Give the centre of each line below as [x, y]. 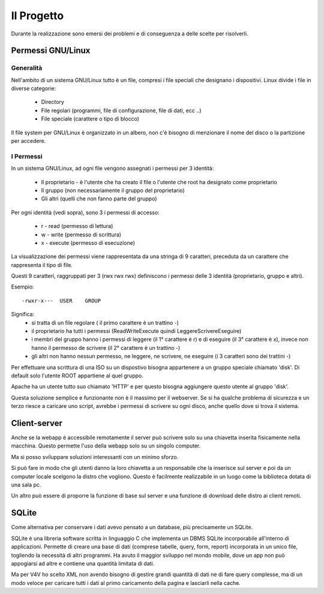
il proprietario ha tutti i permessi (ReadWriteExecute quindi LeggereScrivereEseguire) [136, 331]
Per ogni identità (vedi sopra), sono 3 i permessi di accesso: [85, 212]
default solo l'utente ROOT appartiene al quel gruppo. [77, 376]
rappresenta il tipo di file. [42, 265]
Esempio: [22, 287]
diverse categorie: [34, 88]
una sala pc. [26, 485]
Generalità [27, 68]
